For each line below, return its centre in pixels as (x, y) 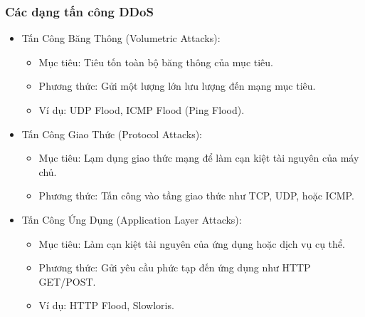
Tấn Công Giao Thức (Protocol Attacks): (112, 134)
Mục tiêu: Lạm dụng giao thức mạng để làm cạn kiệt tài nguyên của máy (199, 158)
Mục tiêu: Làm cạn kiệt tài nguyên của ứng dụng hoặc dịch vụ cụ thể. (192, 243)
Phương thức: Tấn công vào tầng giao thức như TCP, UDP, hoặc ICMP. (196, 196)
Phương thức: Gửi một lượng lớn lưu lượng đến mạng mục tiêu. (177, 86)
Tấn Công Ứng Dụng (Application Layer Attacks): (132, 219)
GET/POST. (67, 281)
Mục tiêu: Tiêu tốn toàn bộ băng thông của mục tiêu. (156, 62)
